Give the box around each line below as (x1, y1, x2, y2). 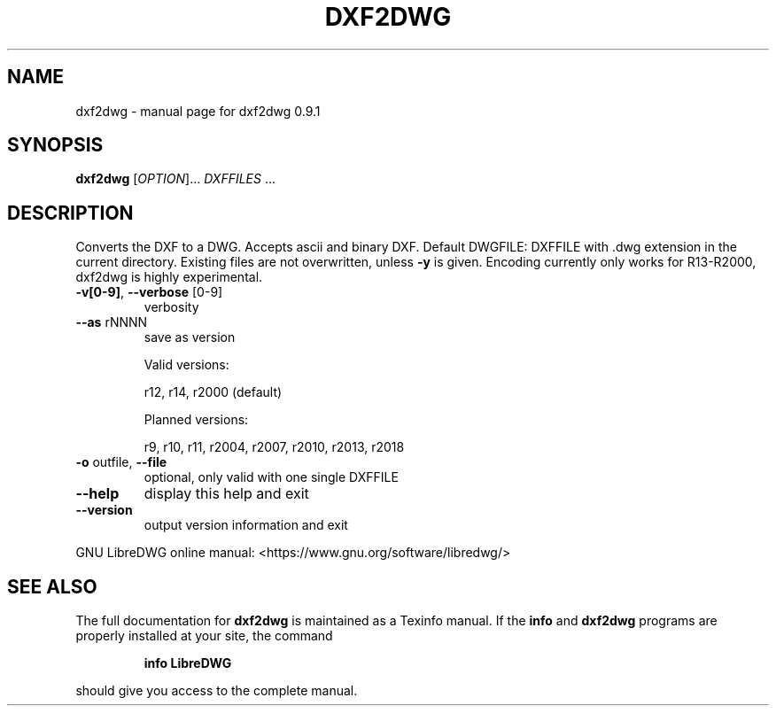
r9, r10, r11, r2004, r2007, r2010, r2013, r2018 (144, 439, 405, 455)
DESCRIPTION (7, 201, 134, 224)
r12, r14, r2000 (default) (144, 384, 283, 400)
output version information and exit (144, 517, 348, 533)
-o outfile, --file (75, 454, 167, 470)
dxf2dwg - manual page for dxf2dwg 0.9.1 (75, 103, 321, 119)
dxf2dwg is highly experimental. (75, 269, 263, 285)
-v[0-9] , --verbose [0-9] (75, 284, 223, 300)
